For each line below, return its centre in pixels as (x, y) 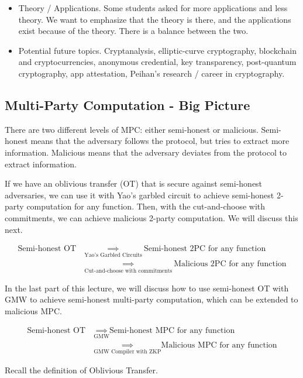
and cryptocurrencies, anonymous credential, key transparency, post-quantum (157, 62)
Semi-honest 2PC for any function (205, 249)
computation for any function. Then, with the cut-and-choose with (146, 206)
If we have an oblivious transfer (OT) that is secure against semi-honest (134, 183)
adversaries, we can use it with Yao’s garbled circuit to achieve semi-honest (140, 195)
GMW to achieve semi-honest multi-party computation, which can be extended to (151, 299)
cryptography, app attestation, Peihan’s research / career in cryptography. (151, 73)
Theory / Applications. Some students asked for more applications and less (153, 8)
